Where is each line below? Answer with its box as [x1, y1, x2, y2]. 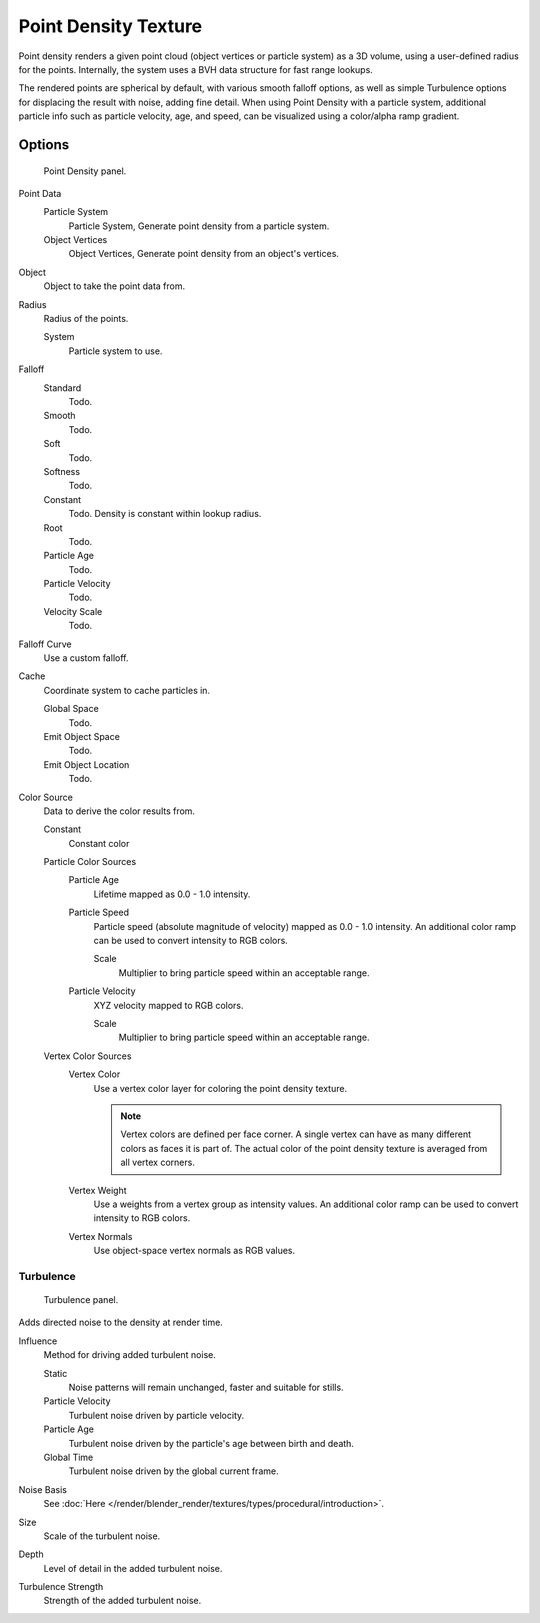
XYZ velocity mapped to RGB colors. [93, 999, 244, 1011]
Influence [18, 1335, 58, 1347]
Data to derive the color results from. [43, 805, 195, 817]
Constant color [68, 837, 130, 849]
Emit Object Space [43, 730, 120, 742]
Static [43, 1367, 68, 1379]
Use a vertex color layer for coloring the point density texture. [93, 1082, 348, 1094]
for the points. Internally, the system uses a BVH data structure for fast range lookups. [18, 63, 374, 75]
